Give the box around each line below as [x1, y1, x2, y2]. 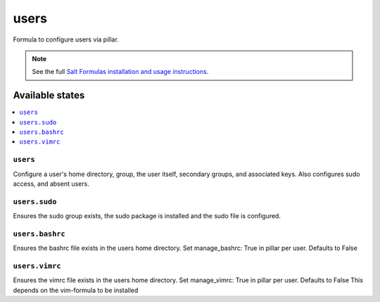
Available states [13, 89, 85, 101]
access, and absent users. [13, 180, 89, 188]
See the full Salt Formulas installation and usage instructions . [32, 68, 209, 76]
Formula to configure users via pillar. [13, 35, 119, 44]
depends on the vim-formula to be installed [13, 286, 139, 294]
